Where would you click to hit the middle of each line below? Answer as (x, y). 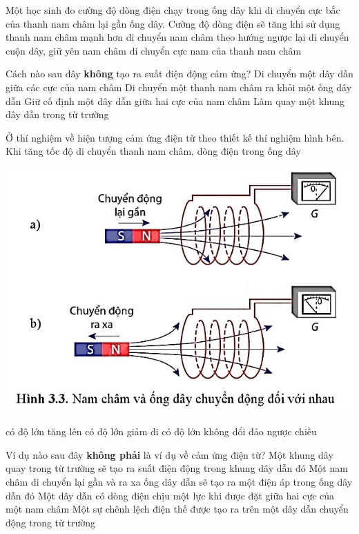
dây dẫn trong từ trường (57, 114)
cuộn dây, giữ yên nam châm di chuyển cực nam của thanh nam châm (154, 50)
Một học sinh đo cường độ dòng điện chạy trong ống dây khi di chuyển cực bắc (173, 10)
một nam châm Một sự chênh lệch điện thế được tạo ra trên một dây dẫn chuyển (177, 509)
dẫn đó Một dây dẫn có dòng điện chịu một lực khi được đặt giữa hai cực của (170, 495)
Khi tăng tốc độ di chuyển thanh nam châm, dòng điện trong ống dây (153, 151)
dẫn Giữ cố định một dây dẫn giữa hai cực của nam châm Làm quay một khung (175, 101)
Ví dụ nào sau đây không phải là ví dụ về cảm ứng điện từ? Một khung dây (169, 454)
